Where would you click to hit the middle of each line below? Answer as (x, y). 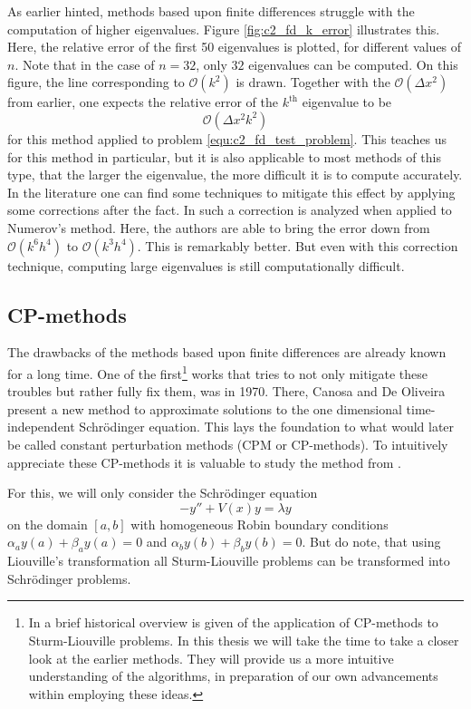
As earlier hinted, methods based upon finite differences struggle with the (211, 11)
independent (41, 427)
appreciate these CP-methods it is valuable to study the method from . (204, 462)
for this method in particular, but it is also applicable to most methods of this (224, 156)
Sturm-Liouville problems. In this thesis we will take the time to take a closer (244, 640)
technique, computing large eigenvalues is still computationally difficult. (206, 265)
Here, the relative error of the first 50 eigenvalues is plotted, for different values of (235, 47)
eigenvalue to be (347, 102)
